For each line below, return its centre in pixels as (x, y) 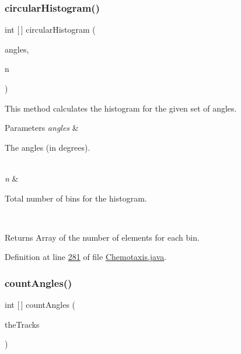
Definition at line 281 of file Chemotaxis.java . (86, 257)
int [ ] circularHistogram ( (50, 29)
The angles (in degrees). (48, 147)
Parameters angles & (42, 128)
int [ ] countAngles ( (40, 305)
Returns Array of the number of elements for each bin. (102, 237)
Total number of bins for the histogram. (76, 198)
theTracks (22, 324)
